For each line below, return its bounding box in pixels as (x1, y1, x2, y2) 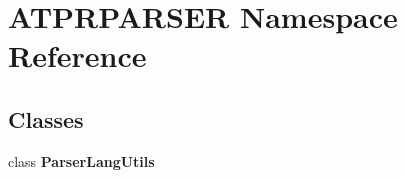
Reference (8, 35, 147, 76)
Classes (8, 103, 84, 134)
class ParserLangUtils (8, 150, 155, 171)
